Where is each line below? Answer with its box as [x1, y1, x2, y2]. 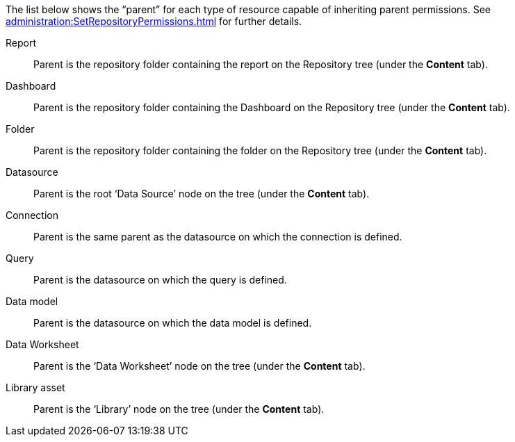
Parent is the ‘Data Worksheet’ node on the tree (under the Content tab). [33, 360, 366, 372]
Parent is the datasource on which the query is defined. [33, 274, 287, 286]
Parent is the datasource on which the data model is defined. [33, 317, 312, 329]
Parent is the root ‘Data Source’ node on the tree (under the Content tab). [33, 188, 370, 199]
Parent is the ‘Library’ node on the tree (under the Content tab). [33, 403, 325, 415]
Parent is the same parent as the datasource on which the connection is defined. [33, 231, 402, 243]
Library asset [6, 382, 65, 393]
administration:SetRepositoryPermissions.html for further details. [6, 15, 302, 27]
